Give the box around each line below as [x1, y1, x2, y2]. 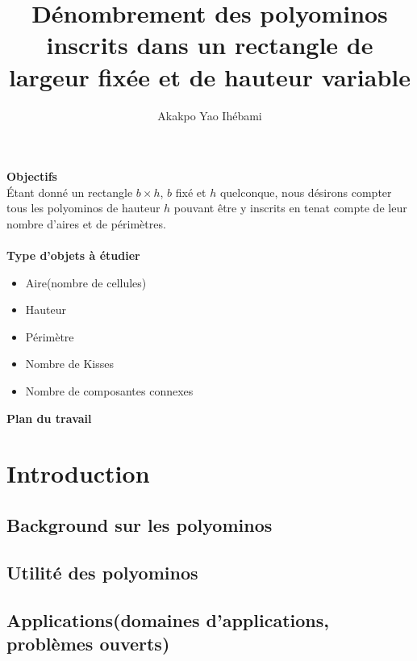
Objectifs [6, 168, 57, 185]
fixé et [175, 183, 206, 200]
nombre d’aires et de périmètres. [6, 215, 166, 232]
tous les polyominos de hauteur [6, 199, 161, 216]
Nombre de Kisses [25, 355, 114, 372]
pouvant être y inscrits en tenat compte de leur [173, 199, 407, 216]
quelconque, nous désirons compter [219, 183, 392, 200]
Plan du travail [6, 409, 92, 426]
